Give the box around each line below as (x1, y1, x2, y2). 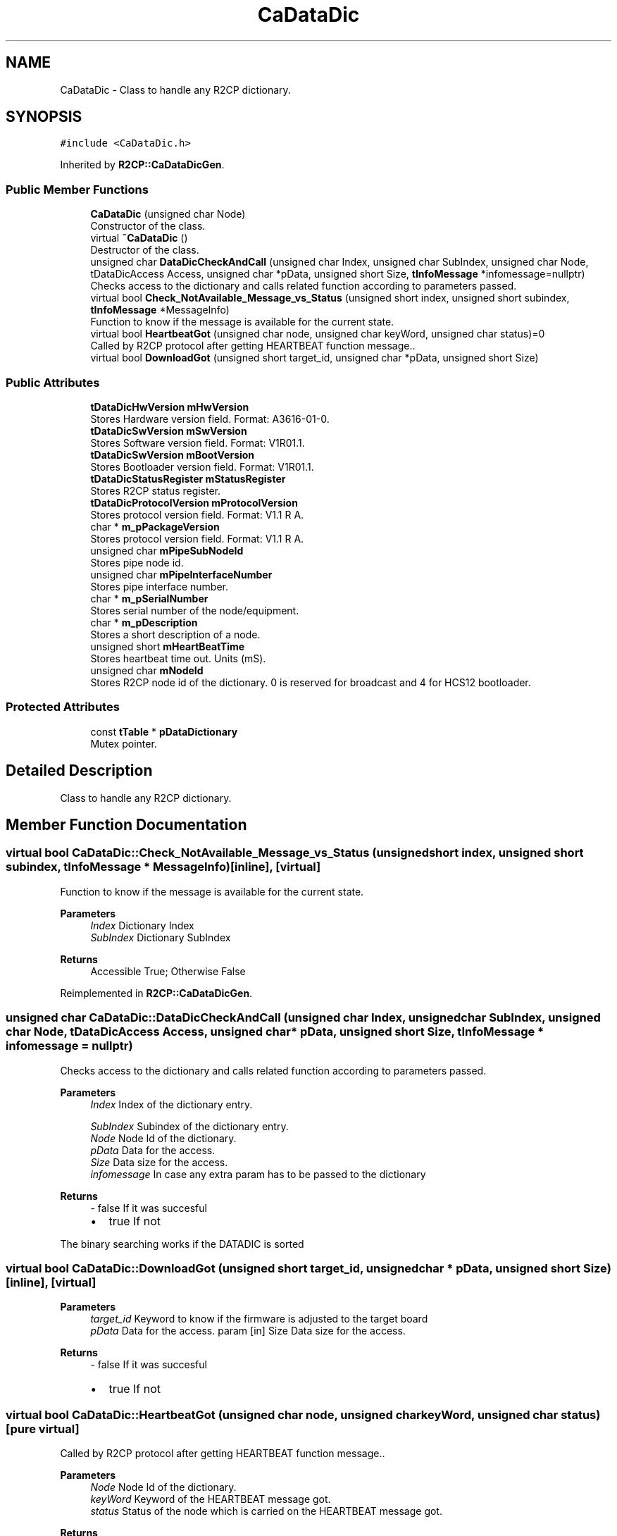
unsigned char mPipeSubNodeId (90, 544, 244, 557)
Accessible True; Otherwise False (90, 965, 246, 977)
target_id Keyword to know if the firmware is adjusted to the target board (90, 1313, 428, 1325)
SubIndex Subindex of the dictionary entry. (90, 1120, 289, 1132)
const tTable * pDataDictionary (90, 725, 238, 738)
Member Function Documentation (6, 815, 247, 834)
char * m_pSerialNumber (90, 592, 208, 605)
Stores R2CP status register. (90, 484, 221, 497)
